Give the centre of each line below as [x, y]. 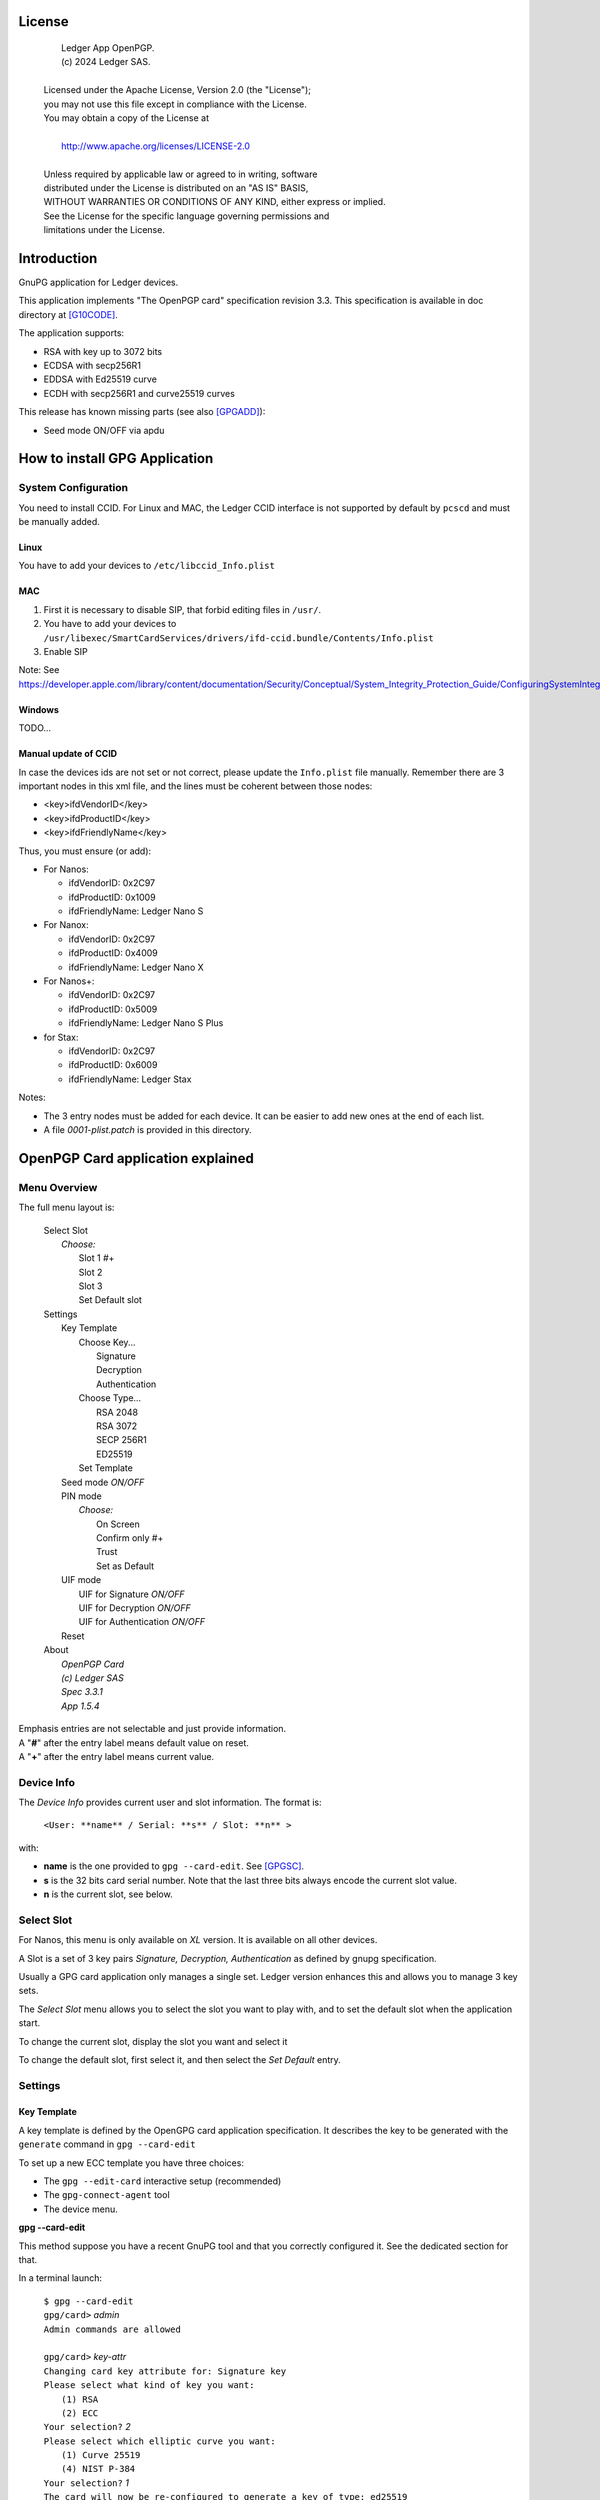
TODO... [35, 728]
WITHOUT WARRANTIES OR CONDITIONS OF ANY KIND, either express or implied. [214, 202]
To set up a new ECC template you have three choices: [131, 2162]
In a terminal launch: [60, 2278]
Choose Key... [107, 1342]
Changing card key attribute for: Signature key [165, 2371]
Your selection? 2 [87, 2427]
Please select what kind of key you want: [149, 2385]
